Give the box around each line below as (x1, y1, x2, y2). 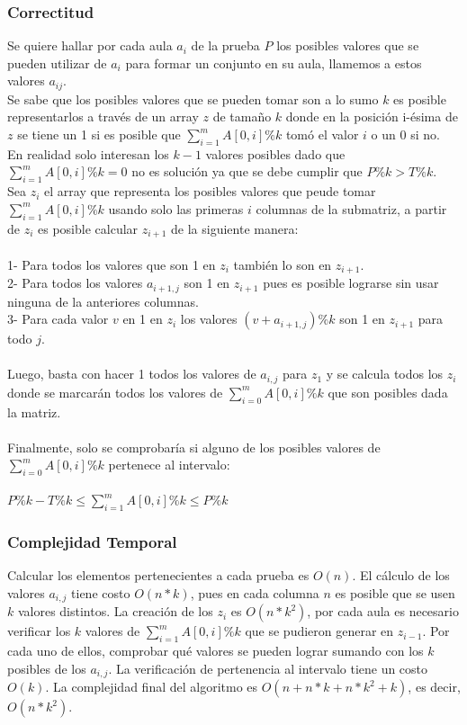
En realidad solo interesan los (7, 144, 169, 163)
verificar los (7, 622, 71, 640)
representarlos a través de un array (7, 107, 199, 126)
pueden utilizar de (7, 53, 107, 72)
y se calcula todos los (326, 364, 444, 383)
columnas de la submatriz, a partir (256, 199, 447, 218)
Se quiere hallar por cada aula (7, 36, 173, 55)
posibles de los (7, 658, 86, 677)
